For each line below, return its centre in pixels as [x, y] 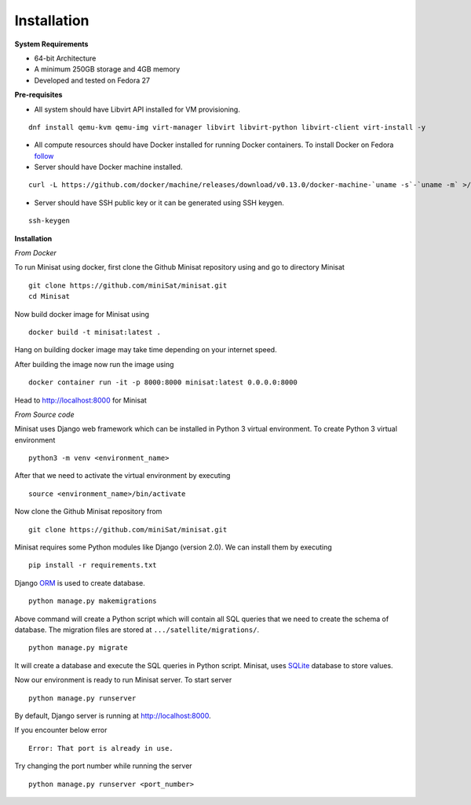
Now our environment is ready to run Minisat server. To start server [123, 680]
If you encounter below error [61, 730]
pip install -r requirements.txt [93, 565]
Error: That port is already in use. [101, 748]
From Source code [44, 414]
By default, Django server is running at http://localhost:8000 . [113, 715]
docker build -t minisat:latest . [95, 332]
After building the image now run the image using [94, 364]
